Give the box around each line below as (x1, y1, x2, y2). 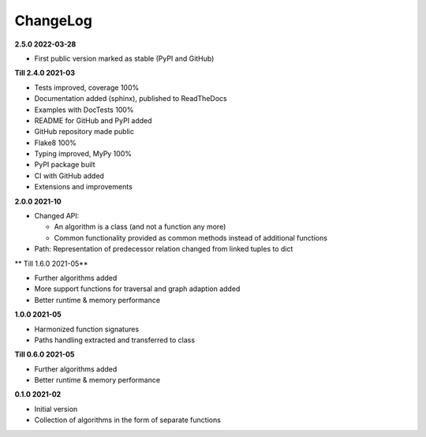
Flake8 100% (34, 138, 77, 148)
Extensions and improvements (34, 182, 133, 192)
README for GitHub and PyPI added (34, 115, 153, 125)
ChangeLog (14, 12, 92, 29)
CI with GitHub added (34, 170, 104, 181)
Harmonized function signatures (34, 324, 140, 334)
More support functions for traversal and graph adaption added (34, 284, 241, 293)
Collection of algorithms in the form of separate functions (34, 415, 221, 425)
